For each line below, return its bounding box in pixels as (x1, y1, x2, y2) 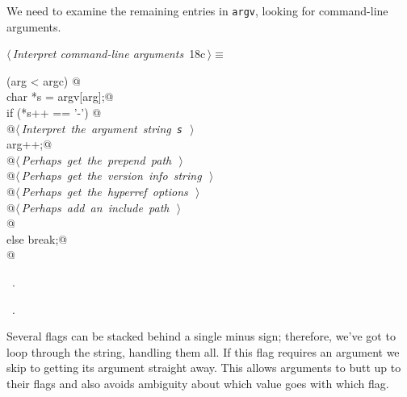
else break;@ (6, 230, 68, 247)
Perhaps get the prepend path (21, 151, 172, 168)
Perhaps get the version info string (21, 167, 202, 184)
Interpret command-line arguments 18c (12, 45, 206, 62)
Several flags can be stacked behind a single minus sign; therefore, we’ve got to (6, 328, 396, 345)
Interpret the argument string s (21, 119, 183, 136)
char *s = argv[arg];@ (6, 88, 114, 105)
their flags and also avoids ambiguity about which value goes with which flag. (6, 375, 389, 391)
